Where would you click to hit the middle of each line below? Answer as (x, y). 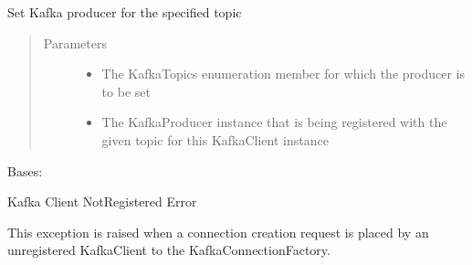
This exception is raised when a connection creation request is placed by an (218, 232)
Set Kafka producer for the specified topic (125, 12)
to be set (126, 91)
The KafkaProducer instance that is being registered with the (274, 122)
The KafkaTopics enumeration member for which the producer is (283, 74)
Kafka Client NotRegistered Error (102, 201)
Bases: (25, 170)
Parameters (75, 42)
